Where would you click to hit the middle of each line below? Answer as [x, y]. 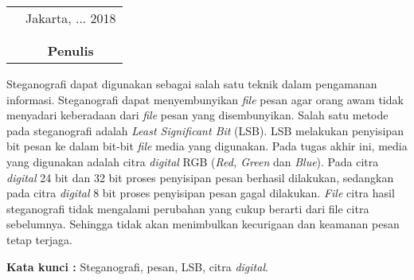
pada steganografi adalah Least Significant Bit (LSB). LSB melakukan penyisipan [205, 130]
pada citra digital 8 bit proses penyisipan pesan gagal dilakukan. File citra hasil [201, 193]
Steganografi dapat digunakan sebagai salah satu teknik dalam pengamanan [192, 84]
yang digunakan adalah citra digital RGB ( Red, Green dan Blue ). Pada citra [193, 161]
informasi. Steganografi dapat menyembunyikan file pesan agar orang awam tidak [205, 99]
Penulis [70, 51]
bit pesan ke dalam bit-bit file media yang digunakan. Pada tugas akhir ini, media [207, 146]
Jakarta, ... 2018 [71, 18]
